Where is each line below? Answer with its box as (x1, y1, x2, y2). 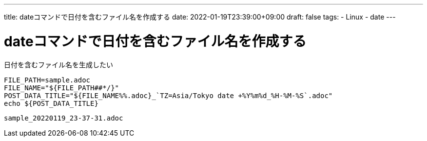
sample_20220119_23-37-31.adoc (4, 114, 123, 122)
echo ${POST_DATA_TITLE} (4, 99, 98, 107)
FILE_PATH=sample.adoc (4, 76, 91, 84)
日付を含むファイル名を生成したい (4, 60, 113, 69)
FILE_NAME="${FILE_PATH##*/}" (4, 83, 119, 92)
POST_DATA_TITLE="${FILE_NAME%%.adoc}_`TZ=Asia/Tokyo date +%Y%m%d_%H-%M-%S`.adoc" (4, 91, 333, 100)
